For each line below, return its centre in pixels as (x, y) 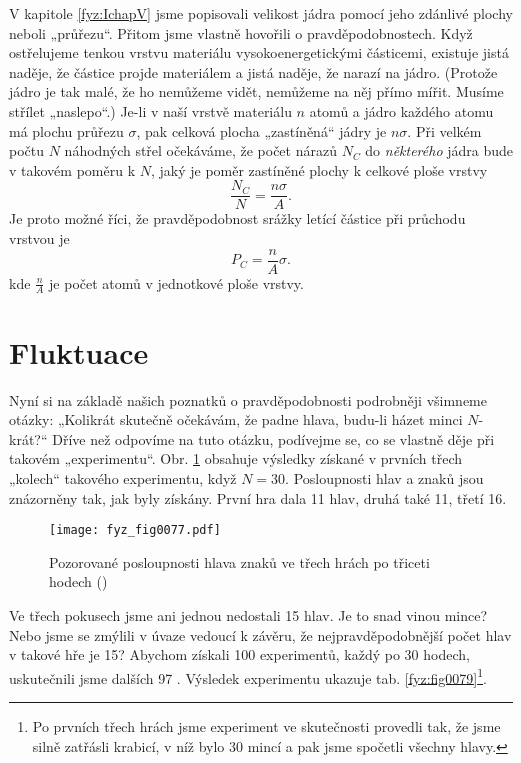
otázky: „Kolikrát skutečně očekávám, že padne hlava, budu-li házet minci (236, 419)
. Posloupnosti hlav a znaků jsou (384, 477)
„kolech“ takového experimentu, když (123, 477)
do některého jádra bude (439, 150)
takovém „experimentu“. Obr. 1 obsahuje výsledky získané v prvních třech (236, 458)
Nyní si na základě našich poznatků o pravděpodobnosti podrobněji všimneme (248, 399)
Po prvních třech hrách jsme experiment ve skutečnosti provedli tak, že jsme (266, 726)
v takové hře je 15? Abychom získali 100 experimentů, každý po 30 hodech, (239, 654)
